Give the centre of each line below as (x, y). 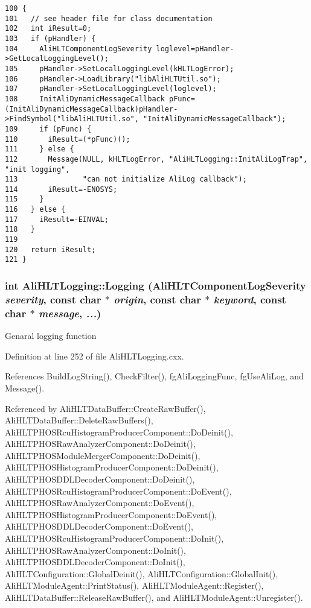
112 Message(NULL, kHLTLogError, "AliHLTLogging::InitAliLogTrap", (156, 159)
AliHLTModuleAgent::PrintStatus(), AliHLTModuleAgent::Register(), (134, 585)
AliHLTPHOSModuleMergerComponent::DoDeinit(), (103, 455)
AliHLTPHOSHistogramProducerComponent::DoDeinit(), (112, 467)
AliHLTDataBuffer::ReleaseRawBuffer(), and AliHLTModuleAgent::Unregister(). (154, 597)
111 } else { (40, 149)
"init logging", (37, 169)
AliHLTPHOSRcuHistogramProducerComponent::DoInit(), (114, 538)
